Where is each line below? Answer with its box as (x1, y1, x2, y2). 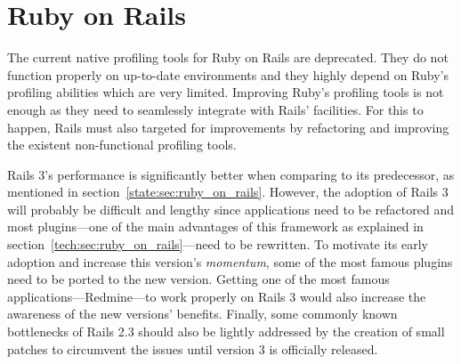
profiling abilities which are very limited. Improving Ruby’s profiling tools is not (7, 83, 444, 101)
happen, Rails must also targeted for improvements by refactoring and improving (7, 117, 449, 136)
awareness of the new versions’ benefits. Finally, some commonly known (7, 304, 398, 323)
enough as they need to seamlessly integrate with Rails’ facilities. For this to (7, 100, 424, 118)
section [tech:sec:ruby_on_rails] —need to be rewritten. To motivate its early (7, 235, 429, 254)
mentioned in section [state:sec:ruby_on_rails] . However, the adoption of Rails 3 (7, 182, 449, 201)
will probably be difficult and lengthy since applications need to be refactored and (7, 199, 454, 218)
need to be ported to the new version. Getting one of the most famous (7, 270, 390, 288)
